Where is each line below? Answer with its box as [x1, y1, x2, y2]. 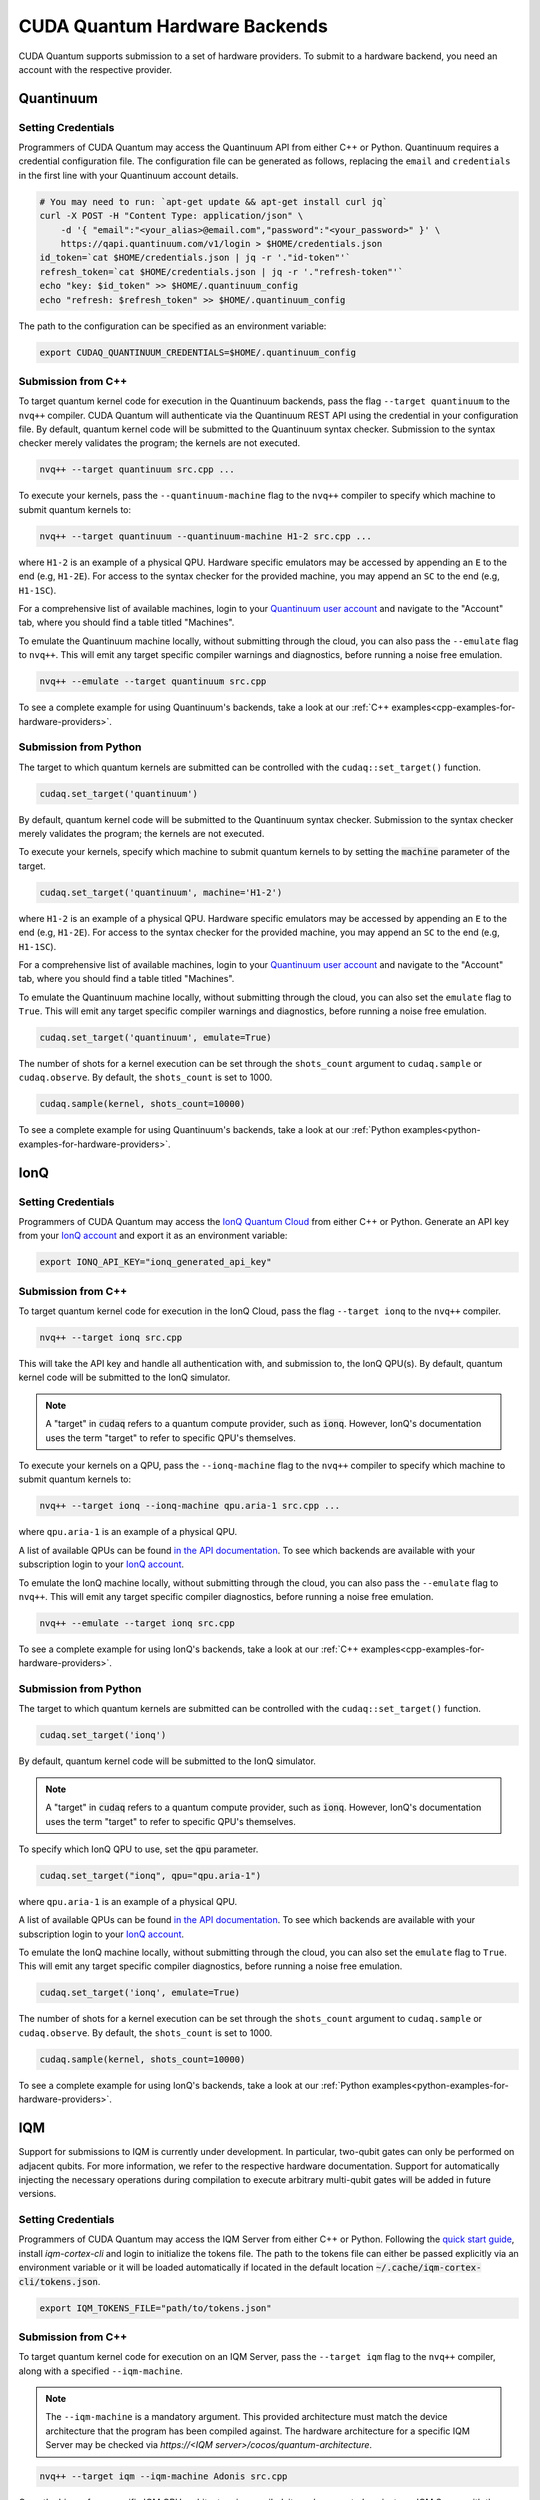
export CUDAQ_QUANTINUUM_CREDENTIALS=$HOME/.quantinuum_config [39, 346, 357, 358]
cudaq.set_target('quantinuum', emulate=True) [39, 1032, 272, 1044]
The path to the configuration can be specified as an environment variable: [18, 320, 327, 332]
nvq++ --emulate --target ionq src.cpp [39, 1617, 235, 1629]
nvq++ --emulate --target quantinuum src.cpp [39, 676, 267, 687]
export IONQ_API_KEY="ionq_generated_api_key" [39, 1256, 272, 1268]
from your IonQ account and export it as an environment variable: [18, 1230, 288, 1242]
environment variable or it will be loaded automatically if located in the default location [18, 2261, 374, 2274]
